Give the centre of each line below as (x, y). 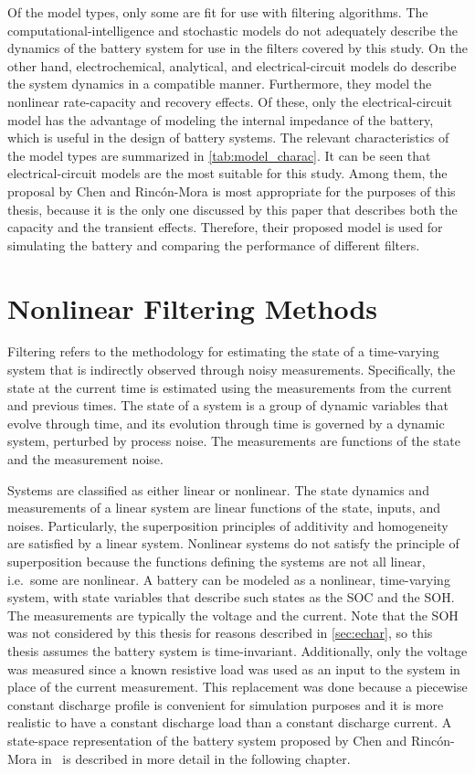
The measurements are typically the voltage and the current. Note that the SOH (233, 615)
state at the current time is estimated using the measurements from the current (230, 387)
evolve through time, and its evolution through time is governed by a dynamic (226, 423)
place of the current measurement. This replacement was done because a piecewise (237, 687)
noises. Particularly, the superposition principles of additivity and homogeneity (228, 525)
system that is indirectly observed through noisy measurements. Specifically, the (232, 370)
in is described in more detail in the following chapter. (195, 758)
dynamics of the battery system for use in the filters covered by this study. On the (237, 48)
